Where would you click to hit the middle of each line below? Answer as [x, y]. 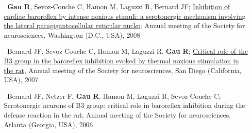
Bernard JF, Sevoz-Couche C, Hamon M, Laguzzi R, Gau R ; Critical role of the [127, 51]
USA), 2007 [21, 80]
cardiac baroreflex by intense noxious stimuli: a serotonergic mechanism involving [125, 16]
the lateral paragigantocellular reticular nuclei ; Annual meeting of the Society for [125, 25]
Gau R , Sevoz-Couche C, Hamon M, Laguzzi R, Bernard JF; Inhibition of [119, 6]
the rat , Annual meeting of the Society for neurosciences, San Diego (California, [123, 70]
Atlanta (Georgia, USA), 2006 [49, 124]
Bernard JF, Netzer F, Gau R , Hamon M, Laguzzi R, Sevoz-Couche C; [114, 96]
